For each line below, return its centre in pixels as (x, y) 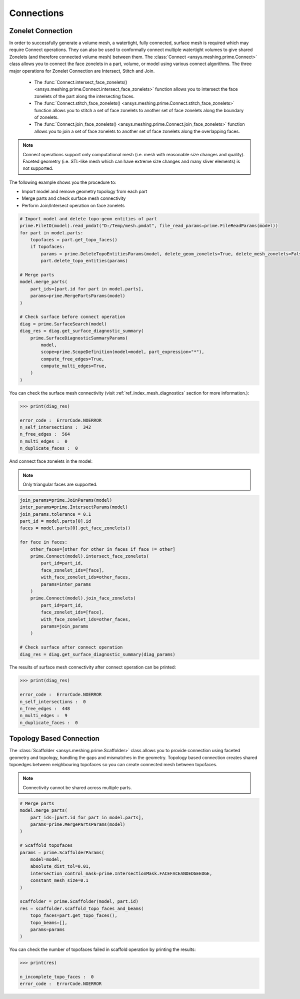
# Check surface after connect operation (71, 647)
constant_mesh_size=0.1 (59, 881)
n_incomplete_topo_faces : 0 (57, 977)
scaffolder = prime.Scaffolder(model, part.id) (79, 902)
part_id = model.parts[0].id (55, 521)
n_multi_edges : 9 (43, 716)
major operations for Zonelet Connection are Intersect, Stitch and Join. (82, 71)
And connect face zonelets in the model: (51, 461)
